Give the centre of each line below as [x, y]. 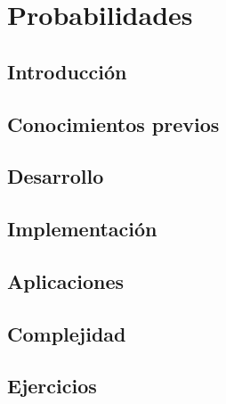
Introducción [67, 71]
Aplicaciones [66, 280]
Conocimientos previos [113, 124]
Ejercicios [52, 386]
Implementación [82, 229]
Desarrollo [56, 176]
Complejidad [67, 333]
